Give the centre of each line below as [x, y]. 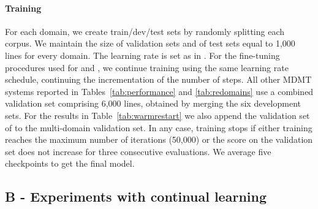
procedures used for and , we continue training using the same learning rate [147, 67]
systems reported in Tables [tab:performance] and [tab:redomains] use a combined [159, 91]
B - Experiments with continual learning [136, 196]
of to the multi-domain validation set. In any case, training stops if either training [159, 127]
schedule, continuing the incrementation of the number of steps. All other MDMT [158, 79]
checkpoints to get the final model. [70, 163]
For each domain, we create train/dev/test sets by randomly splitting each [145, 31]
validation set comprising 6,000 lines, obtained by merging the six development [153, 103]
